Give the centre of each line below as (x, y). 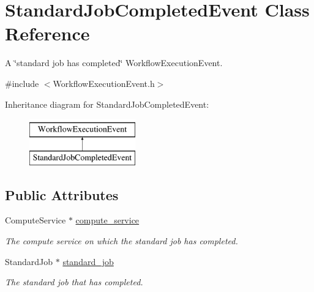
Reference (47, 33)
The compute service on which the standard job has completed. (121, 241)
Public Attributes (62, 194)
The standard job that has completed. (74, 282)
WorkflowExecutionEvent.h (104, 83)
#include (22, 83)
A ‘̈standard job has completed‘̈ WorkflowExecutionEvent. (114, 63)
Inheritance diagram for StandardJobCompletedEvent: (107, 104)
